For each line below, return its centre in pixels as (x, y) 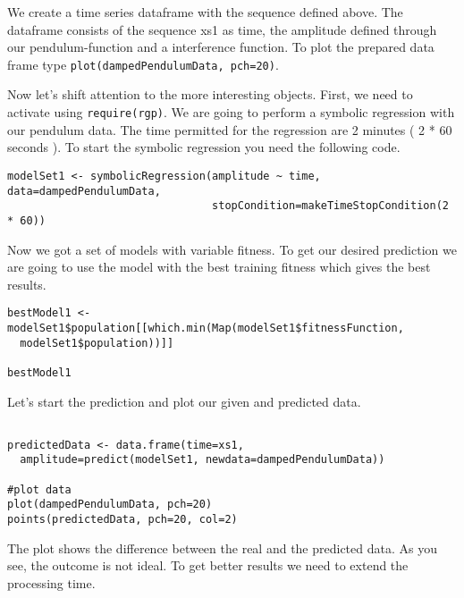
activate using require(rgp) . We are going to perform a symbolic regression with (231, 112)
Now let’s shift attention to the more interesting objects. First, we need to (210, 94)
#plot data (39, 489)
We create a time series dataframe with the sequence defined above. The (205, 12)
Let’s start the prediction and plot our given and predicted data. (184, 401)
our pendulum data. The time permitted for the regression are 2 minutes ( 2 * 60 (230, 129)
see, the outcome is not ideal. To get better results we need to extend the (208, 565)
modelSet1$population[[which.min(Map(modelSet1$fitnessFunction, (206, 328)
